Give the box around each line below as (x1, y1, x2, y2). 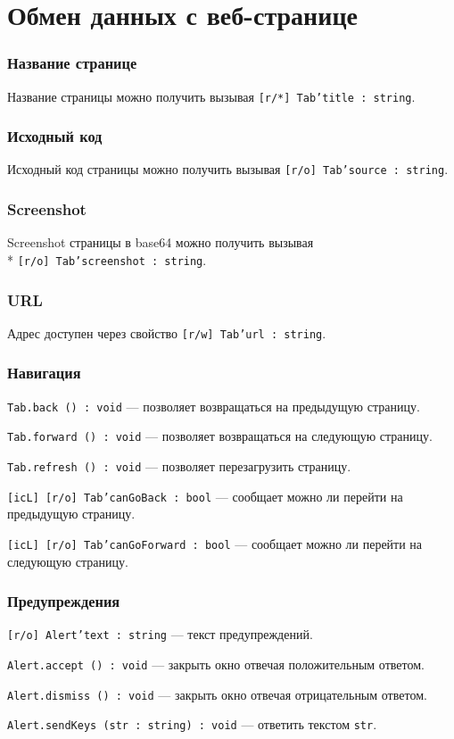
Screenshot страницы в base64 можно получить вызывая (7, 233, 314, 252)
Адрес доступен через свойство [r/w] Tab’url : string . (7, 323, 326, 342)
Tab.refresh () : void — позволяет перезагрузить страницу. (7, 457, 351, 475)
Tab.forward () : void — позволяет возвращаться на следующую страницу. (7, 427, 433, 445)
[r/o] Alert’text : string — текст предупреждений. (7, 625, 313, 644)
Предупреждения (7, 590, 120, 612)
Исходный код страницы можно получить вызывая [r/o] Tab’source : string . (7, 160, 449, 179)
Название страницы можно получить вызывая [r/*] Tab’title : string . (7, 87, 416, 105)
